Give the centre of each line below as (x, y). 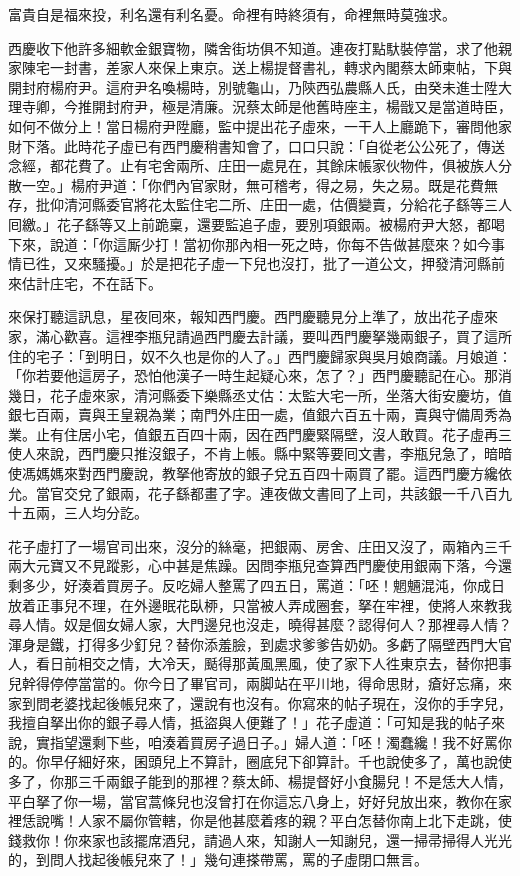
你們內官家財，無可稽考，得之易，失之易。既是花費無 (322, 184)
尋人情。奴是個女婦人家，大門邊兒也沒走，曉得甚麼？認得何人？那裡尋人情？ (260, 624)
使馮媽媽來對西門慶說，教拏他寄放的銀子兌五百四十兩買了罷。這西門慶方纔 (253, 473)
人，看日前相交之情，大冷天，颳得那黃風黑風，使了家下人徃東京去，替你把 (253, 663)
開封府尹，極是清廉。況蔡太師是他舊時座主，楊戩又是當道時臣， (301, 106)
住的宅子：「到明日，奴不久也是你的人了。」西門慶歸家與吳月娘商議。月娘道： (260, 355)
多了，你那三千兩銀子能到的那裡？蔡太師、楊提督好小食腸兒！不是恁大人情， (260, 780)
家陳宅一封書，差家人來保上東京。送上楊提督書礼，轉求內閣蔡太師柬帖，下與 (260, 67)
